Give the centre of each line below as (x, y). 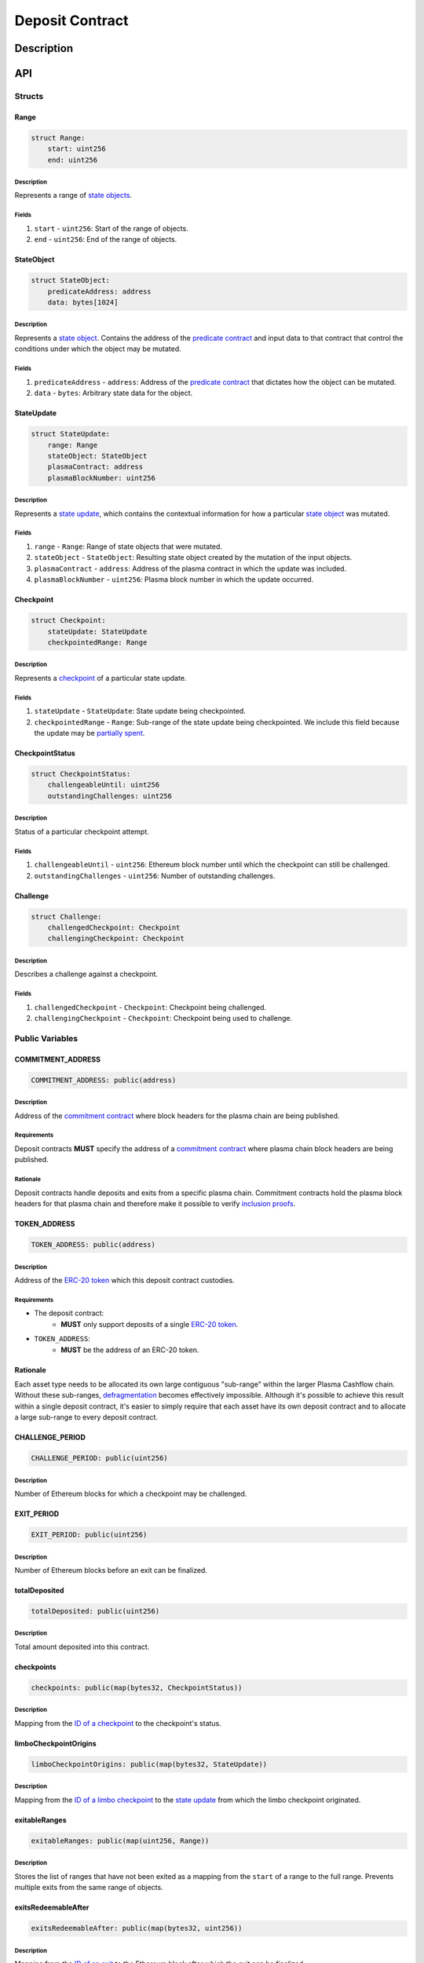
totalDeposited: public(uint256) (95, 1611)
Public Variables (46, 1038)
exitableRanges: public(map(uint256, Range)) (120, 1841)
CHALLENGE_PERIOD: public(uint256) (99, 1458)
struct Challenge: (66, 916)
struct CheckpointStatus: (81, 774)
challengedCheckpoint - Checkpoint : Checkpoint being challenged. (150, 1007)
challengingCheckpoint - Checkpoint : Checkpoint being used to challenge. (163, 1018)
